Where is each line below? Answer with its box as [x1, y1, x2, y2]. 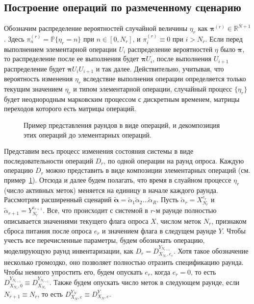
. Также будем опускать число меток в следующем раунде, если [49, 277, 240, 287]
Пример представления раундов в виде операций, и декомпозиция [24, 119, 220, 130]
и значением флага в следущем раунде [102, 225, 216, 235]
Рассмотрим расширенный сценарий [4, 194, 112, 205]
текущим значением [4, 83, 63, 94]
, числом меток [156, 215, 202, 226]
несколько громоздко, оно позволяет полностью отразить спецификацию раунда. [4, 257, 244, 267]
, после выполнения [152, 53, 212, 64]
